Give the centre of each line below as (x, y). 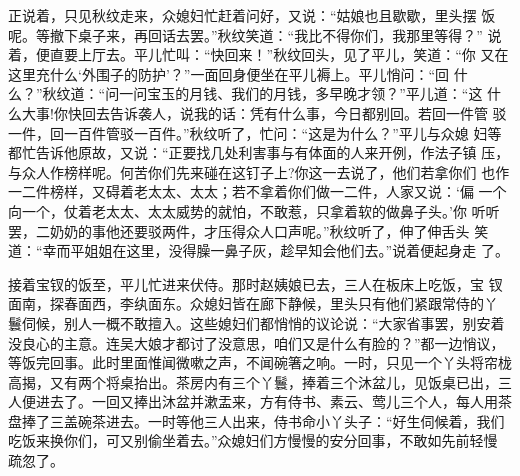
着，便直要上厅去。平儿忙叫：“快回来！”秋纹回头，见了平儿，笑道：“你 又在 (258, 54)
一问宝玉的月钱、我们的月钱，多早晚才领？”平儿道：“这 (301, 93)
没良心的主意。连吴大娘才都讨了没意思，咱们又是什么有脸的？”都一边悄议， (256, 342)
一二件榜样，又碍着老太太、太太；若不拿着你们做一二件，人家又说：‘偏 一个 (257, 191)
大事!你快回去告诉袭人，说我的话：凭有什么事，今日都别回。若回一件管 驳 (264, 112)
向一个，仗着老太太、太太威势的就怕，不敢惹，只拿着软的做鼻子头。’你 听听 (254, 210)
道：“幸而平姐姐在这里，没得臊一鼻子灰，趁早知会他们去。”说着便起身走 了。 (258, 250)
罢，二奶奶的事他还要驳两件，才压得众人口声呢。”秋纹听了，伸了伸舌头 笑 (248, 230)
